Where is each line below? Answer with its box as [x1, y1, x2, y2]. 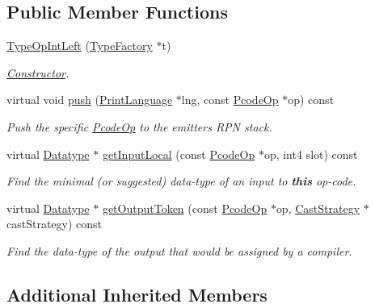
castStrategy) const [6, 215, 103, 232]
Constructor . [6, 64, 70, 81]
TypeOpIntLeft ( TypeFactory [6, 37, 153, 54]
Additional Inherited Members [6, 281, 268, 306]
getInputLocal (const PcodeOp [102, 145, 255, 162]
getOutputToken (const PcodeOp [102, 199, 268, 216]
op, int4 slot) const [263, 145, 358, 162]
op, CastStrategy [276, 199, 360, 216]
